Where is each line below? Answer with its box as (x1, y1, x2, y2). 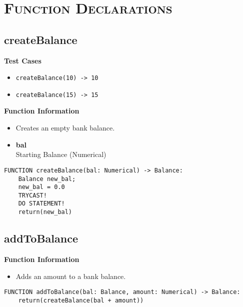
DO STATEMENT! (18, 200, 65, 207)
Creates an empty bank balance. (15, 122, 115, 133)
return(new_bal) (18, 208, 72, 216)
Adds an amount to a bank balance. (15, 270, 126, 281)
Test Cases (4, 55, 41, 65)
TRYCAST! (18, 191, 47, 199)
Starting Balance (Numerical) (15, 149, 106, 159)
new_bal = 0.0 (18, 183, 65, 191)
